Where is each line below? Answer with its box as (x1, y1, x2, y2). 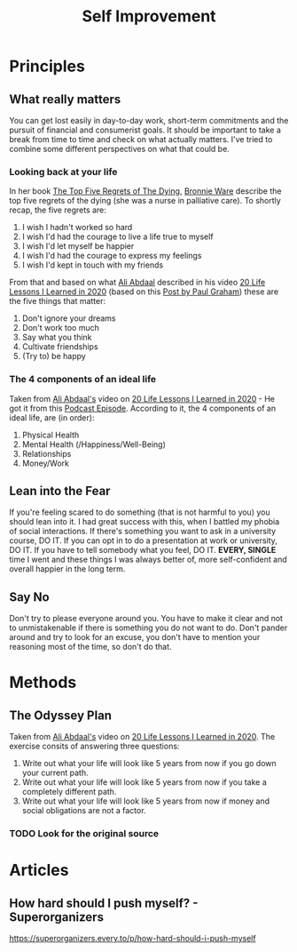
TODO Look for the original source (9, 828, 160, 840)
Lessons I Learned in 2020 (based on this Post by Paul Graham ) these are (9, 286, 279, 297)
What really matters (9, 92, 121, 107)
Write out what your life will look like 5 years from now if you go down (21, 758, 277, 769)
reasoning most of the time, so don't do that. (9, 642, 172, 652)
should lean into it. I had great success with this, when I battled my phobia (9, 516, 280, 527)
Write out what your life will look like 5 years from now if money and (21, 796, 270, 806)
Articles (9, 860, 69, 881)
